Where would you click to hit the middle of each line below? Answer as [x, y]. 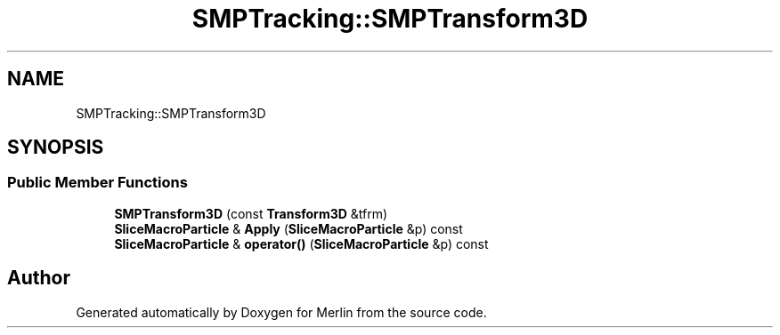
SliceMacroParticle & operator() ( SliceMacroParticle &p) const [301, 243]
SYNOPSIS [56, 148]
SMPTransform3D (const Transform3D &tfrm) [251, 213]
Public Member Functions [97, 183]
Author [39, 278]
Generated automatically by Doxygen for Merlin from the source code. [281, 312]
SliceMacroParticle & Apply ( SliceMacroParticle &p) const [288, 228]
